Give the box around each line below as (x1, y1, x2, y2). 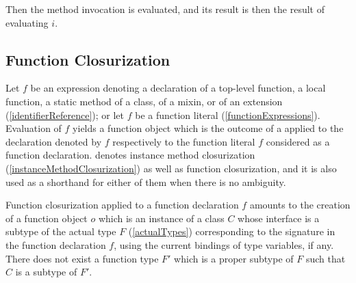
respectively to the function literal (112, 134, 255, 148)
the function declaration (5, 237, 106, 252)
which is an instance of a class (98, 211, 225, 225)
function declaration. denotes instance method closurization (5, 148, 255, 162)
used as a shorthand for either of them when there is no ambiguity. (5, 174, 286, 189)
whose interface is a (238, 211, 320, 225)
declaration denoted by (5, 134, 102, 148)
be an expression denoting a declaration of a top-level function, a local (30, 81, 326, 95)
